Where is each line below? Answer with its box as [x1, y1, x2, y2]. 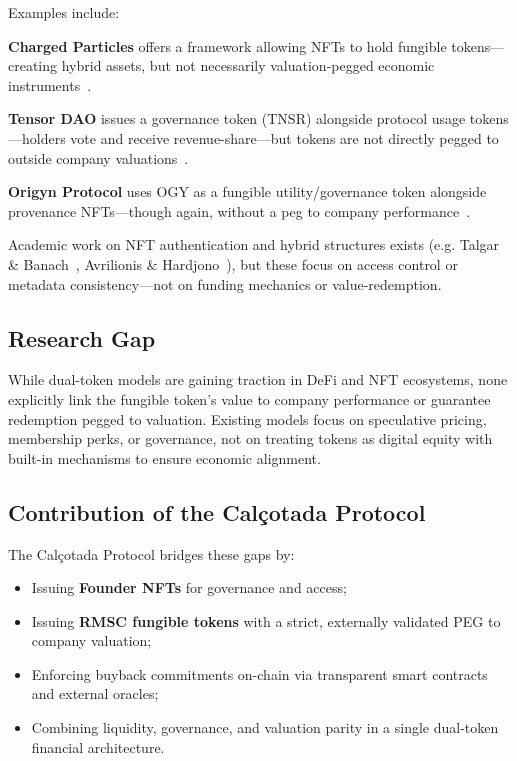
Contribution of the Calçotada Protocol [8, 496, 426, 527]
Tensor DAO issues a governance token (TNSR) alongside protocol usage [8, 108, 466, 129]
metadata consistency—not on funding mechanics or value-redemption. [8, 273, 442, 294]
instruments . [8, 74, 92, 95]
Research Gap [8, 322, 156, 353]
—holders [8, 127, 66, 148]
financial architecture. [31, 736, 165, 757]
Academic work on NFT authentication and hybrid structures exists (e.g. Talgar [8, 234, 500, 255]
